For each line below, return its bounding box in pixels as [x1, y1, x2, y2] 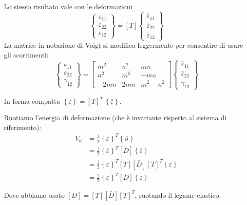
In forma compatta [4, 96, 60, 106]
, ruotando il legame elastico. [134, 189, 221, 200]
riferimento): [4, 122, 41, 132]
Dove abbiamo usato [4, 189, 65, 200]
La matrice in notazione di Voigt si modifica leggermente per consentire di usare [4, 40, 243, 50]
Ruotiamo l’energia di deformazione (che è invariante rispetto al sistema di [4, 112, 227, 122]
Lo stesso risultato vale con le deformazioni [4, 1, 133, 11]
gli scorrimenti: [4, 49, 49, 59]
